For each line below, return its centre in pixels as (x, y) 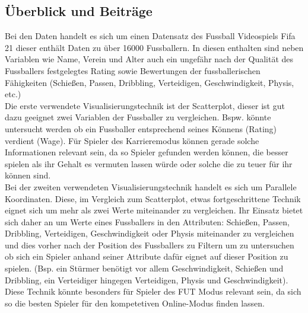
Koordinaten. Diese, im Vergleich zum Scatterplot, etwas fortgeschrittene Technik (153, 198)
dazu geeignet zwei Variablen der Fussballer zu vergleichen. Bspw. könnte (138, 117)
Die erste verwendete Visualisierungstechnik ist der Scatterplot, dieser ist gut (145, 105)
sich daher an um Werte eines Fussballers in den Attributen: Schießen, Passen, (147, 221)
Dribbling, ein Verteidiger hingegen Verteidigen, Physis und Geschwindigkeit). (147, 280)
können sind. (28, 175)
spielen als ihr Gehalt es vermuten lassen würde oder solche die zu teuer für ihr (149, 163)
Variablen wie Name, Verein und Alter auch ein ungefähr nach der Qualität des (149, 59)
